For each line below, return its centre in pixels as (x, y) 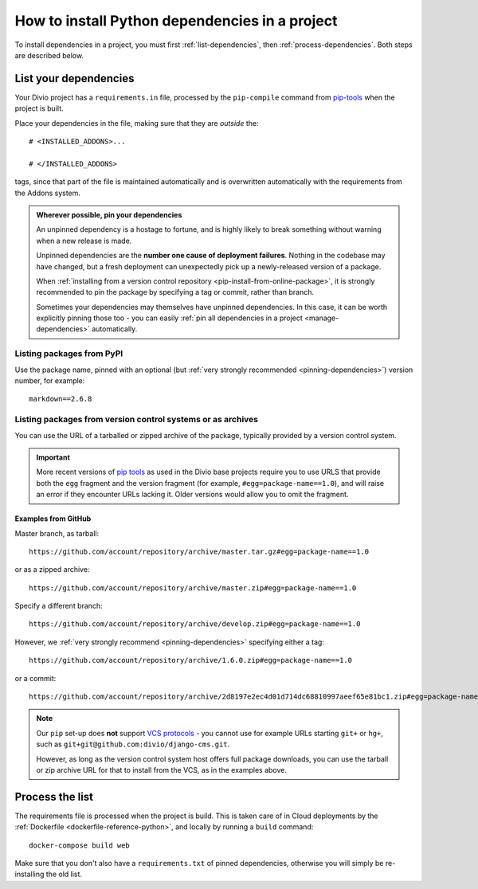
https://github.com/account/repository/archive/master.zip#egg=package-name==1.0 (193, 588)
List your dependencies (74, 78)
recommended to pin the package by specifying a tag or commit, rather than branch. (175, 292)
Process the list (54, 797)
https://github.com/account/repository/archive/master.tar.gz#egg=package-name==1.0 (199, 551)
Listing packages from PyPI (69, 354)
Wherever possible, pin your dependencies (109, 214)
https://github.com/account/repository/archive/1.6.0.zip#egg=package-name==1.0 (191, 660)
